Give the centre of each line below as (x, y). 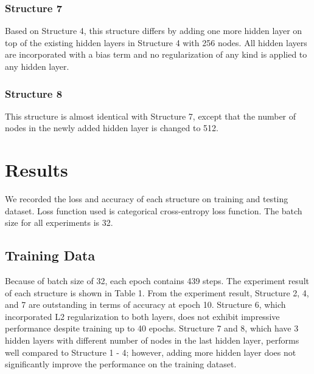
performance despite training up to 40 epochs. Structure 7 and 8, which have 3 (152, 328)
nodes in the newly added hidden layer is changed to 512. (112, 128)
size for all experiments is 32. (59, 223)
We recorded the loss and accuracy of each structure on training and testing (147, 199)
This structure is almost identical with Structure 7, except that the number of (151, 116)
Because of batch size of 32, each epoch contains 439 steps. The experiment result (157, 281)
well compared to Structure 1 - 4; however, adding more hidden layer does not (151, 352)
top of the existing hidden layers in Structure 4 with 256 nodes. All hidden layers (156, 42)
